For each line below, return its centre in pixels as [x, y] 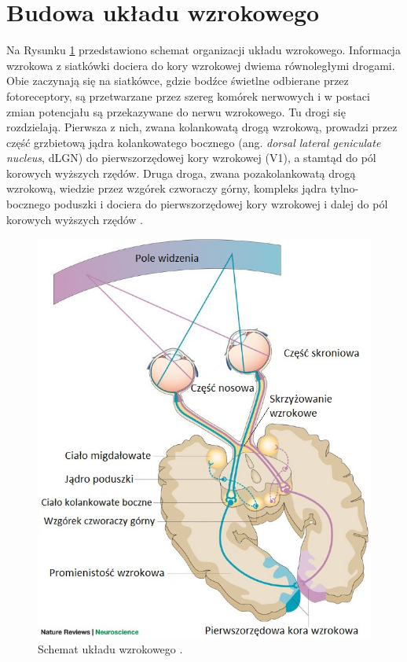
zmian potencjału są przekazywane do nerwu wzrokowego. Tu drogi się [176, 111]
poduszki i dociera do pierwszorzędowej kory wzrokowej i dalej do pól [221, 204]
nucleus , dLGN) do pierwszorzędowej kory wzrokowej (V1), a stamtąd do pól [191, 158]
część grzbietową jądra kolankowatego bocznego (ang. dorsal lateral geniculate [194, 142]
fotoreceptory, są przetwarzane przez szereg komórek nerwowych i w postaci [188, 96]
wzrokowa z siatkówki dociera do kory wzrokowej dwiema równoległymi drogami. [201, 65]
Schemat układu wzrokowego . [110, 649]
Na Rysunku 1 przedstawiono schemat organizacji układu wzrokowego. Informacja [203, 50]
